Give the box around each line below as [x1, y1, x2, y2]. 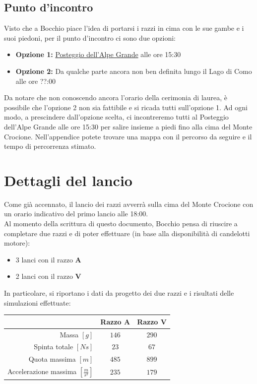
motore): [4, 238, 30, 248]
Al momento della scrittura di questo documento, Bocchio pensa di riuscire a [4, 218, 238, 229]
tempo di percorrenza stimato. [4, 141, 96, 151]
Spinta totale [34, 341, 73, 352]
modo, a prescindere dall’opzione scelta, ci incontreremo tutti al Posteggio [4, 112, 229, 122]
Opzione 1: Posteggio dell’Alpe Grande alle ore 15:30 [15, 49, 181, 60]
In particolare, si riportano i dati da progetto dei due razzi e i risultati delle [4, 288, 234, 298]
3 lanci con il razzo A [15, 254, 81, 264]
